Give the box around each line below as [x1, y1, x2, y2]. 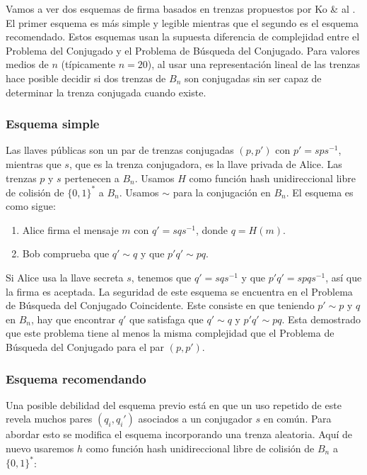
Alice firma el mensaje [22, 222, 119, 237]
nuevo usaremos [6, 441, 74, 455]
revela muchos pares [6, 411, 93, 426]
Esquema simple [6, 115, 100, 133]
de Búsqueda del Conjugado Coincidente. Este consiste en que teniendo [6, 298, 315, 313]
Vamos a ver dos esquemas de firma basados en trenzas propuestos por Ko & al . [6, 1, 356, 16]
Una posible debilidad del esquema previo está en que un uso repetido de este [6, 397, 342, 412]
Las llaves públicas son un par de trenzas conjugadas [6, 142, 234, 157]
